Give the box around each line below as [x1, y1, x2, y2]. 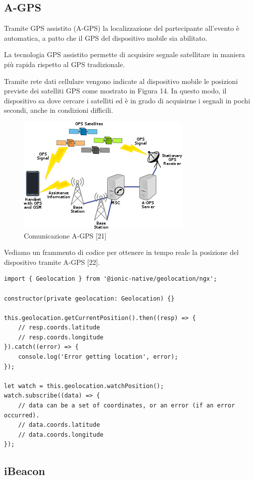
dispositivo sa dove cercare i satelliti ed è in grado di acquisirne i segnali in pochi [4, 95, 251, 105]
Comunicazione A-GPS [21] [24, 230, 107, 240]
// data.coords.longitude [18, 431, 104, 438]
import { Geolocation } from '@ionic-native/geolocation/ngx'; [4, 275, 217, 283]
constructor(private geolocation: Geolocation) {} [4, 295, 175, 302]
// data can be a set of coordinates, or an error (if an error [18, 402, 235, 409]
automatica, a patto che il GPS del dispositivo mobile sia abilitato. [4, 32, 207, 43]
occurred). [4, 411, 40, 419]
